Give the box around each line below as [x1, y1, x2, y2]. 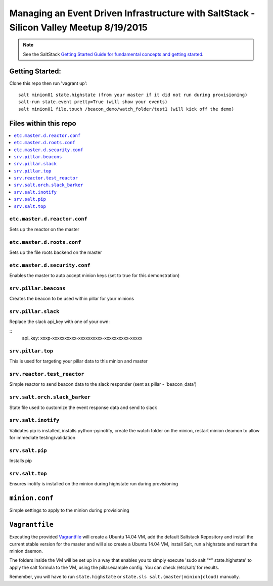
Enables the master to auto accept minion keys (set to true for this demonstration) [9, 273, 180, 279]
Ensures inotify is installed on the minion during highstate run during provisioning [9, 481, 178, 487]
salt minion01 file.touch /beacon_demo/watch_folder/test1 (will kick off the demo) [18, 106, 235, 112]
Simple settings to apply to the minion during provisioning [9, 507, 129, 513]
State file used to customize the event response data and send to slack [9, 404, 157, 411]
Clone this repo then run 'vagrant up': [9, 80, 88, 86]
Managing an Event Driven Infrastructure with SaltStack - [9, 8, 255, 19]
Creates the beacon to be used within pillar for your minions [9, 296, 134, 302]
